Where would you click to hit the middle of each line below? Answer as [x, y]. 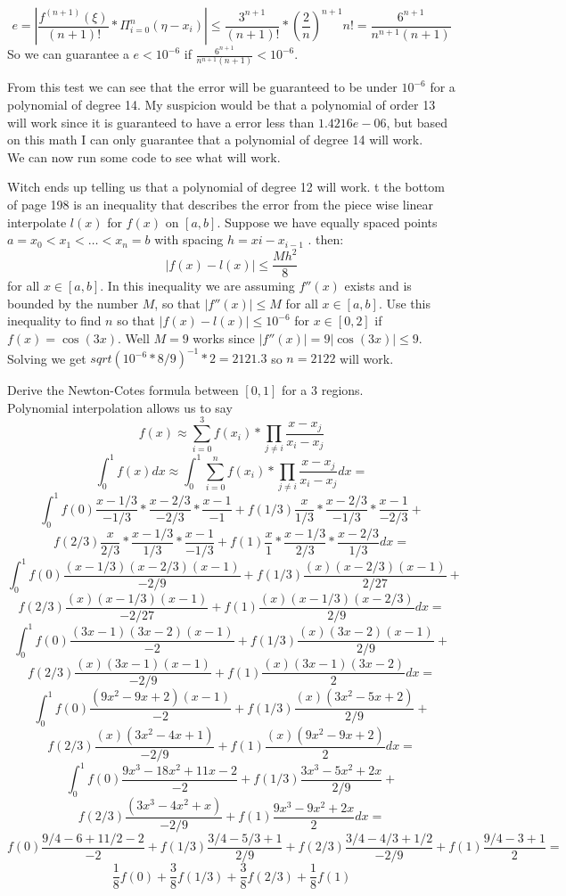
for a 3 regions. [322, 390]
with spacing [189, 239]
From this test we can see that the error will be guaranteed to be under [202, 87]
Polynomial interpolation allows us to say [120, 407]
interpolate [37, 222]
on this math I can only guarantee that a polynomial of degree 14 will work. [215, 140]
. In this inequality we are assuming [197, 286]
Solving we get [47, 358]
